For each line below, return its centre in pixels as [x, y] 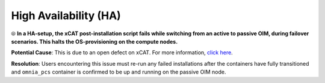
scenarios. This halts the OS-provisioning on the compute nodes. [94, 41]
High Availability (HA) [66, 16]
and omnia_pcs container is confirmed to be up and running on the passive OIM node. [119, 72]
